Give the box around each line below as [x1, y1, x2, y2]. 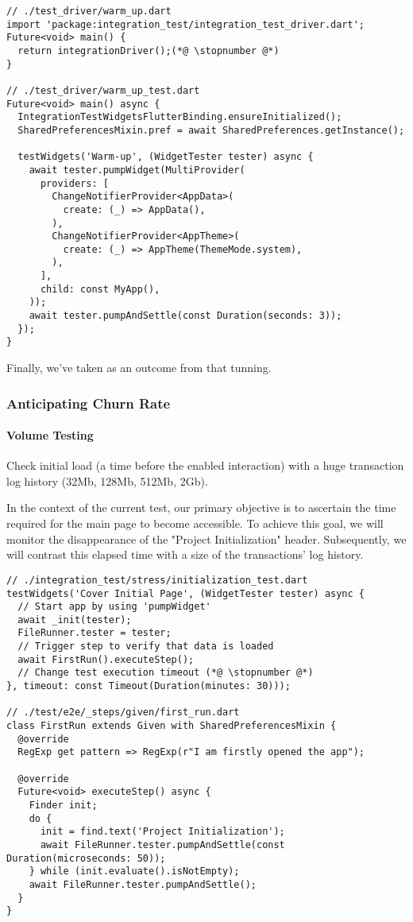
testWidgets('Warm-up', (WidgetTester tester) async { [17, 151, 314, 163]
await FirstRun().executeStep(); [17, 653, 195, 665]
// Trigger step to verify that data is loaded [17, 641, 274, 653]
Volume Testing [6, 427, 94, 444]
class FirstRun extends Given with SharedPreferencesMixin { [6, 720, 337, 732]
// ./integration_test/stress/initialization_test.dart [6, 574, 308, 586]
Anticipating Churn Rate [6, 393, 171, 413]
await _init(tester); [17, 614, 132, 626]
